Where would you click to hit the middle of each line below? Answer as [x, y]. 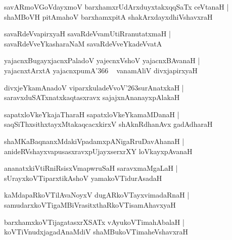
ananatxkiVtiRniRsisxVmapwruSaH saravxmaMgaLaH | [91, 168]
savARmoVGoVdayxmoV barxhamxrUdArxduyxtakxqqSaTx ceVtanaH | [117, 7]
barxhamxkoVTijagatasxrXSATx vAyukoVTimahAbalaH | [94, 222]
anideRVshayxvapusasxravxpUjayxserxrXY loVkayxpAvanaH [98, 151]
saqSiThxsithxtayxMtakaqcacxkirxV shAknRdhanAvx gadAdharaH [108, 124]
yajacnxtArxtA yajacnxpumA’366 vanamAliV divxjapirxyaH [101, 70]
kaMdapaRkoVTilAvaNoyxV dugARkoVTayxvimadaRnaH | [97, 195]
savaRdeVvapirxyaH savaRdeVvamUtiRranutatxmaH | [87, 34]
